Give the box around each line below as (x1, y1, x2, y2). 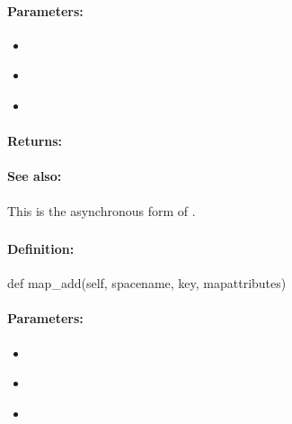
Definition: (7, 239, 75, 258)
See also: (7, 167, 62, 185)
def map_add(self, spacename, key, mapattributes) (7, 274, 287, 293)
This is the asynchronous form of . (7, 201, 196, 220)
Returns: (7, 131, 63, 150)
